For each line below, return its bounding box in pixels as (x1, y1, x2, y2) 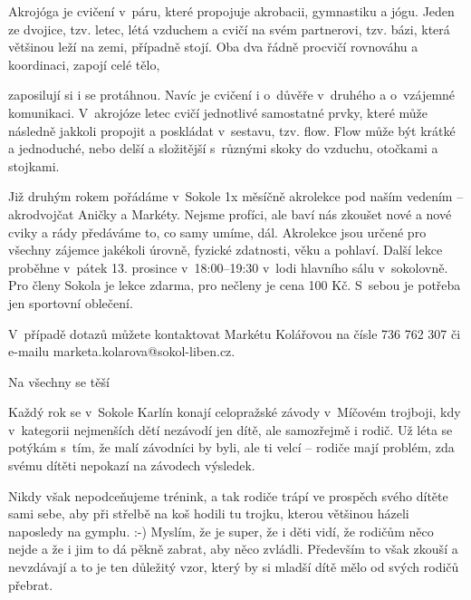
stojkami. (8, 156, 60, 175)
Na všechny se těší (8, 372, 110, 391)
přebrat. (8, 575, 53, 594)
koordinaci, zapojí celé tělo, (8, 54, 160, 73)
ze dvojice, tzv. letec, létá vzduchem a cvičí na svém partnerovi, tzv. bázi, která (8, 19, 450, 38)
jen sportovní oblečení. (8, 293, 133, 312)
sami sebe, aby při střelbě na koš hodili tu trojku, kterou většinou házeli (8, 504, 409, 523)
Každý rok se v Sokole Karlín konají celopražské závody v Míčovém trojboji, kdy (8, 402, 461, 421)
